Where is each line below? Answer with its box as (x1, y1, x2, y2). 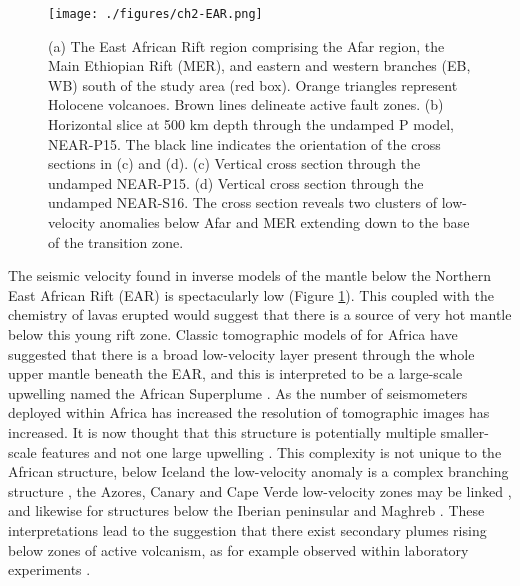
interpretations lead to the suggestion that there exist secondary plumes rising (8, 519, 487, 540)
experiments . (8, 559, 91, 580)
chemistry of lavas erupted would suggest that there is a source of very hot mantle (8, 304, 512, 325)
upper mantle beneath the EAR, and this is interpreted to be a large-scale (8, 363, 463, 384)
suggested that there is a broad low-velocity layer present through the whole (8, 343, 475, 364)
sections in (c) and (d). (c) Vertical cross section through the (48, 153, 421, 174)
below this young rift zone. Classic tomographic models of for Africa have (8, 323, 458, 344)
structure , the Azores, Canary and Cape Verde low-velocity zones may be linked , (8, 480, 512, 501)
